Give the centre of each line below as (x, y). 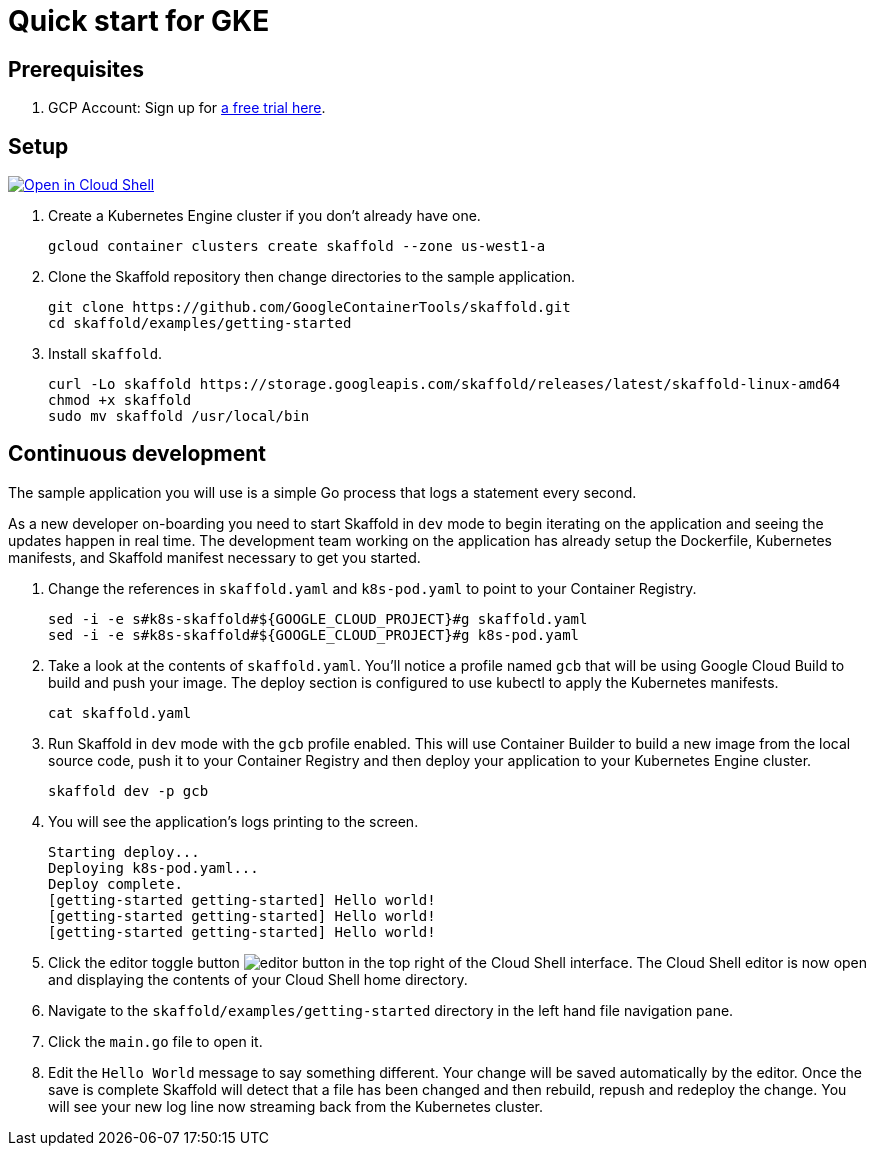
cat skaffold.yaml (120, 712)
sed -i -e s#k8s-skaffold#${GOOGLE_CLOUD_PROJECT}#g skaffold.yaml (318, 618)
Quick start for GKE (139, 21)
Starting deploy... (124, 851)
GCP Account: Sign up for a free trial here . (187, 108)
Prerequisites (76, 69)
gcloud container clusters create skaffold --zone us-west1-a (297, 246)
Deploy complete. (115, 883)
